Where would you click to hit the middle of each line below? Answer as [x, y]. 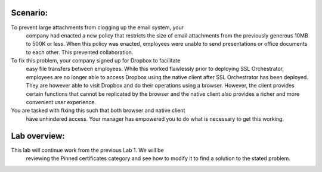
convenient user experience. [61, 102]
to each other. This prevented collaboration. [80, 52]
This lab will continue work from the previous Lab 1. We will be [87, 150]
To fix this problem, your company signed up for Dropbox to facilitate [96, 61]
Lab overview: [38, 136]
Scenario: [30, 13]
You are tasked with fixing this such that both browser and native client [98, 111]
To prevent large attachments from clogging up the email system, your [97, 27]
